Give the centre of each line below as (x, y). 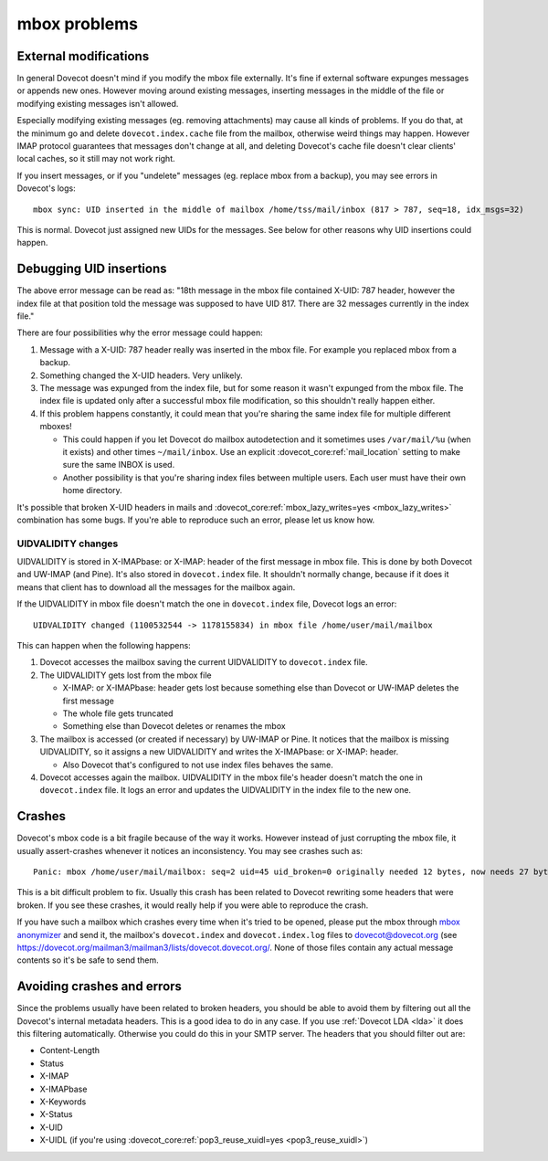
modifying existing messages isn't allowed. (98, 103)
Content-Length (70, 1050)
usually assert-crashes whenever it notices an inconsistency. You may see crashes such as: (190, 850)
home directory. (92, 491)
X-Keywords (63, 1102)
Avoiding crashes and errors (100, 987)
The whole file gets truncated (118, 713)
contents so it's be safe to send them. (88, 960)
